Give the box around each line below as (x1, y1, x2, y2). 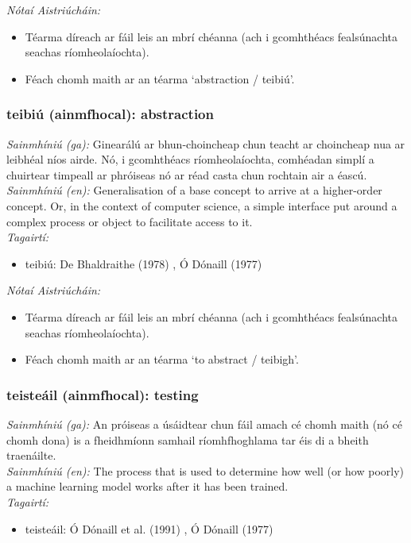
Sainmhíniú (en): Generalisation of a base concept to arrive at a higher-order (6, 182, 382, 198)
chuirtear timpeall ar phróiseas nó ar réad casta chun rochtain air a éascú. (6, 166, 367, 183)
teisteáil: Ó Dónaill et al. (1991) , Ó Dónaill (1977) (25, 520, 273, 537)
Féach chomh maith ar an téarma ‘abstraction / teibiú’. (25, 70, 295, 87)
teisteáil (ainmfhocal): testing (6, 384, 199, 404)
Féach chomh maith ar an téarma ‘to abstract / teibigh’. (25, 351, 299, 368)
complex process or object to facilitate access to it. (6, 213, 253, 229)
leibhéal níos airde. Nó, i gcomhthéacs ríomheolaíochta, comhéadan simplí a (6, 151, 374, 168)
